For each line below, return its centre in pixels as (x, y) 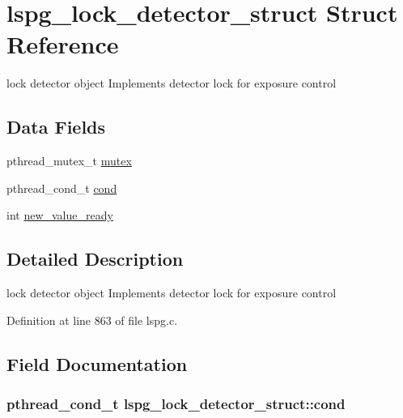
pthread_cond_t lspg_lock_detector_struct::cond (176, 403)
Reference (63, 44)
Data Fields (56, 127)
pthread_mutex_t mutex (69, 161)
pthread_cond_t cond (62, 188)
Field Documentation (97, 363)
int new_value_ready (60, 215)
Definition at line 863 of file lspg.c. (92, 320)
